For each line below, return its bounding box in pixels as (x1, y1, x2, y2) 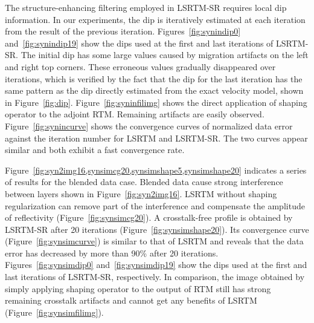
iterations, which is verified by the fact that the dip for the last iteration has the (5, 72, 303, 85)
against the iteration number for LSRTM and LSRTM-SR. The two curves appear (5, 131, 308, 144)
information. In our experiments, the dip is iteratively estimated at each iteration (5, 13, 306, 25)
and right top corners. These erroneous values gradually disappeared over (5, 60, 276, 73)
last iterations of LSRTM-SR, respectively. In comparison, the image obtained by (5, 270, 305, 283)
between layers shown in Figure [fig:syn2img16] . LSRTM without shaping (5, 187, 277, 200)
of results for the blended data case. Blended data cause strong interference (5, 175, 283, 188)
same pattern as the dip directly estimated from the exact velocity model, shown (5, 84, 304, 97)
